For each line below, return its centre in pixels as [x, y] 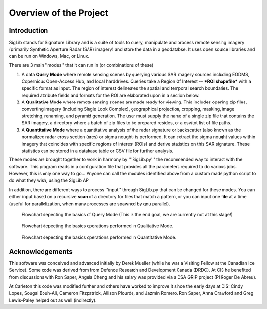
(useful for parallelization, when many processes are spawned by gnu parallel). [89, 204]
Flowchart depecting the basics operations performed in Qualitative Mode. [97, 226]
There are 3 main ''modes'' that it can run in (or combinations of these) [81, 65]
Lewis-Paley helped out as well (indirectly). [53, 300]
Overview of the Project [59, 13]
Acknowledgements [41, 251]
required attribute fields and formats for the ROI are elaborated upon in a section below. [111, 95]
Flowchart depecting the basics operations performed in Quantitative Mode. [99, 237]
